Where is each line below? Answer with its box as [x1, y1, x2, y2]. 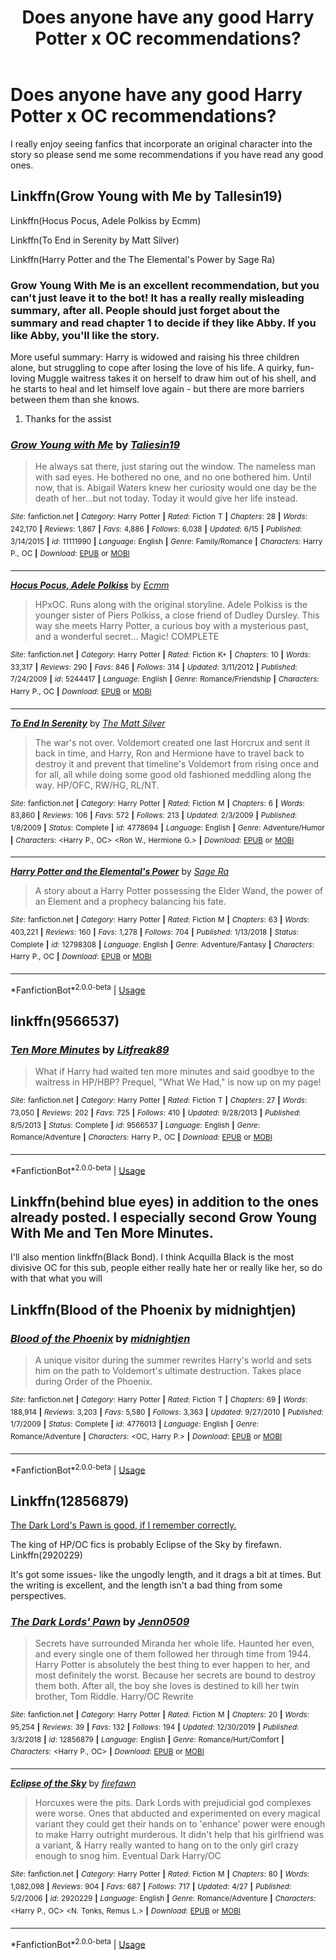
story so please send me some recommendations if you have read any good [10, 148, 324, 160]
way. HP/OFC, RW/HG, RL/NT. [34, 779, 160, 791]
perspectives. [10, 1590, 67, 1602]
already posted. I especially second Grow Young [10, 1209, 318, 1226]
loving [10, 372, 36, 385]
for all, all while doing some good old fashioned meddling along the [34, 768, 312, 780]
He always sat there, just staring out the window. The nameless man [34, 461, 316, 473]
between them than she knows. [10, 394, 140, 406]
